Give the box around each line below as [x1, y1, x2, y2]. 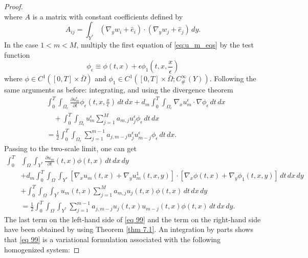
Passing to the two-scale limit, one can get [4, 143, 137, 153]
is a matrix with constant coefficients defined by [32, 11, 183, 21]
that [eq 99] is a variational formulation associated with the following [4, 234, 221, 245]
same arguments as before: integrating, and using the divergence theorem [4, 84, 233, 95]
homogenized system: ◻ [4, 244, 80, 254]
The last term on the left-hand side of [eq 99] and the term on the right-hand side [4, 214, 261, 224]
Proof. [4, 1, 23, 11]
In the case [4, 39, 38, 50]
